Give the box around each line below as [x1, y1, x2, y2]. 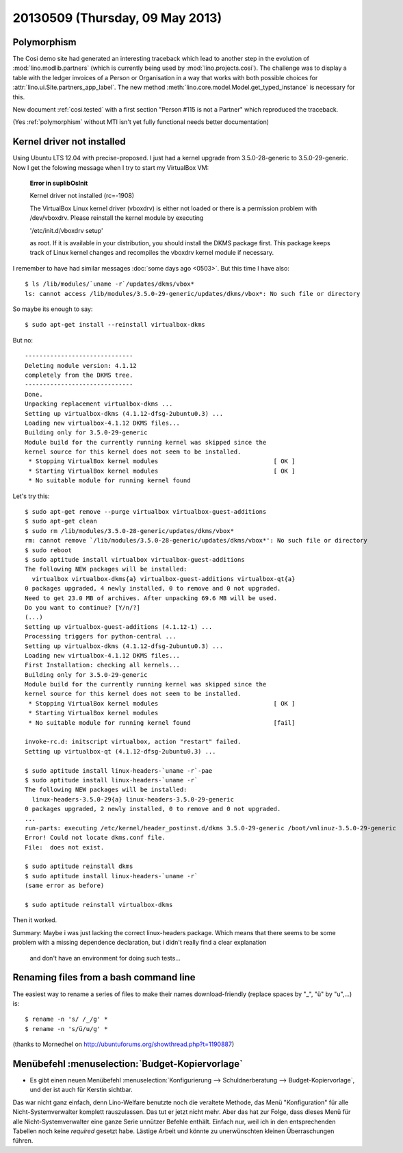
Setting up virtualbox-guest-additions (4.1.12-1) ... [25, 623, 213, 630]
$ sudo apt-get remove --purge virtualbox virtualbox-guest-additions [25, 508, 267, 516]
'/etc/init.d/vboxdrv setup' [29, 226, 103, 234]
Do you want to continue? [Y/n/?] [25, 604, 140, 611]
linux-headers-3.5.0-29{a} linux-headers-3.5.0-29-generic [31, 795, 234, 803]
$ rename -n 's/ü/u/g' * [25, 1025, 108, 1032]
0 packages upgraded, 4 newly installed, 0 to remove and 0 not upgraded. [25, 584, 281, 593]
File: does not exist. [25, 843, 105, 851]
